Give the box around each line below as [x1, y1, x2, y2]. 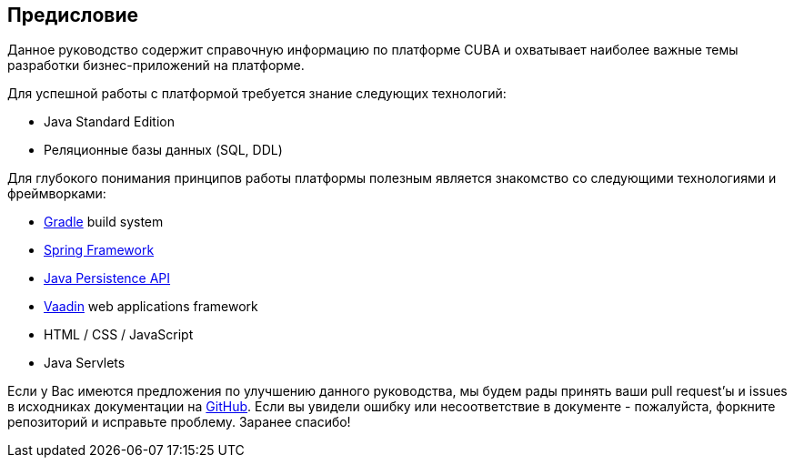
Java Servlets [44, 355, 126, 371]
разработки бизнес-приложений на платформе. [7, 57, 305, 74]
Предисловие [7, 4, 138, 26]
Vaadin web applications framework [44, 298, 258, 315]
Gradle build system [44, 214, 164, 230]
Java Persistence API [44, 270, 171, 287]
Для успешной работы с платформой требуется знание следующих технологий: [7, 86, 507, 102]
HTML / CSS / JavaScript [44, 327, 194, 343]
